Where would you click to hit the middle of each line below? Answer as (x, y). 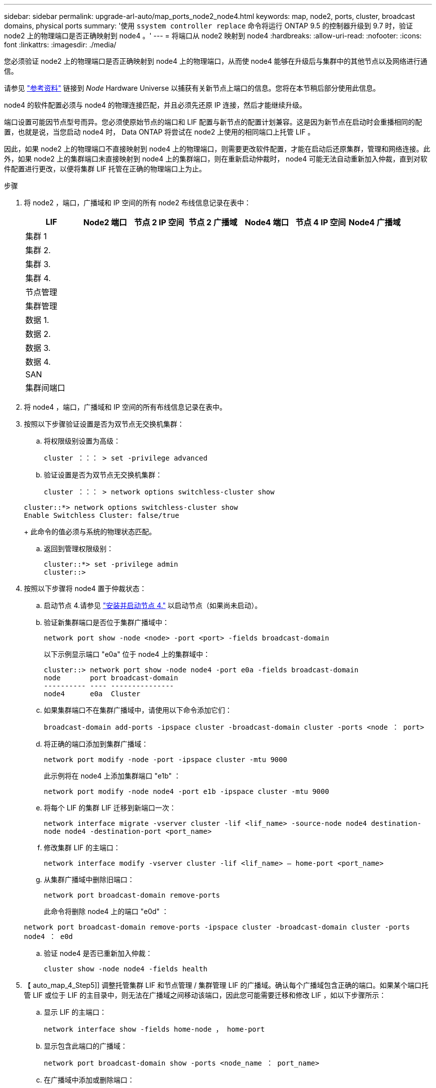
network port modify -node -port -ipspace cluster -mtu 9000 (165, 760)
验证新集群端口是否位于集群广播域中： (107, 622)
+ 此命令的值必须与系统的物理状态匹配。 (90, 532)
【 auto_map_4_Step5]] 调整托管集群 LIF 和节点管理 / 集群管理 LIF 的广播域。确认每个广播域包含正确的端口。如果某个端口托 (226, 985)
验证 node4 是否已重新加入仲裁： (98, 953)
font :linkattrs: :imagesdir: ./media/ (60, 45)
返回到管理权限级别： (79, 548)
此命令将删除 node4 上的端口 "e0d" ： (106, 911)
